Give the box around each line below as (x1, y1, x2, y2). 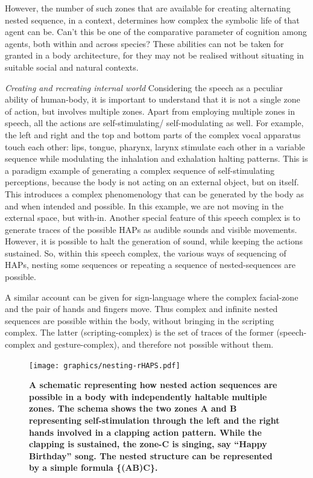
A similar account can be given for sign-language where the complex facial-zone (5, 290, 299, 303)
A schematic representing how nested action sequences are (29, 378, 277, 391)
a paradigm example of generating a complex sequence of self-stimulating (5, 164, 275, 176)
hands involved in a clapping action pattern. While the (29, 425, 262, 438)
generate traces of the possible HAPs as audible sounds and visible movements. (5, 223, 297, 235)
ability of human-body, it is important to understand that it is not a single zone (5, 93, 300, 106)
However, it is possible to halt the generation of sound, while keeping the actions (5, 235, 303, 247)
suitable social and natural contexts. (5, 60, 139, 73)
